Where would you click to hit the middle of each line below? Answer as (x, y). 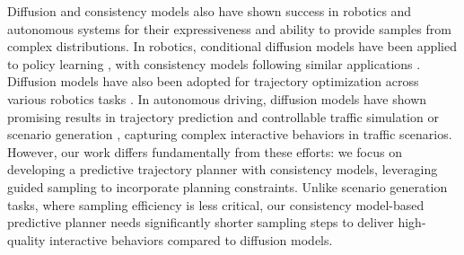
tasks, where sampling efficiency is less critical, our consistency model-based (216, 204)
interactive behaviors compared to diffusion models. (191, 239)
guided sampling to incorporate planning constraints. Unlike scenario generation (228, 186)
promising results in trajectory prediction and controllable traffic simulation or (223, 116)
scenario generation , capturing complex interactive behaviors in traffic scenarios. (230, 134)
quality (26, 239)
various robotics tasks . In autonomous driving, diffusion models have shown (217, 98)
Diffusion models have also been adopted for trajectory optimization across (213, 81)
